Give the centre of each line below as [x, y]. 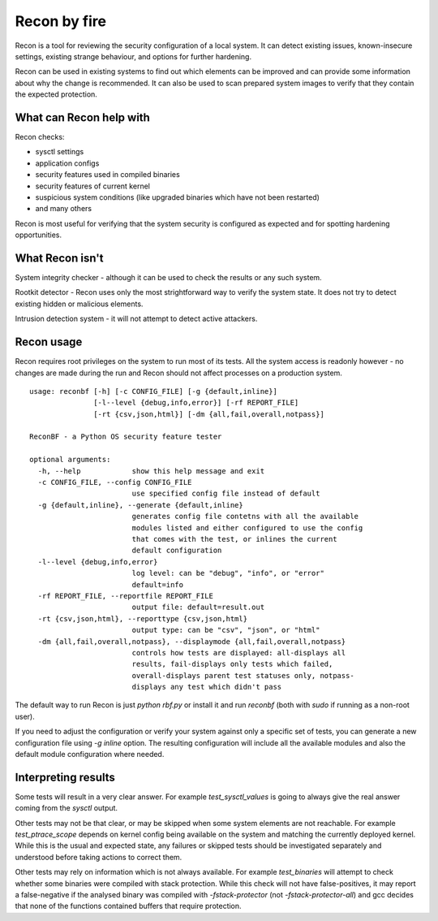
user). [25, 716]
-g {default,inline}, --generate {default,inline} [140, 505]
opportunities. [39, 235]
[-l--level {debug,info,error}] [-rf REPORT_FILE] [196, 403]
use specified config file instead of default [226, 494]
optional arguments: [70, 460]
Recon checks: [40, 137]
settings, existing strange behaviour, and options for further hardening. [133, 56]
